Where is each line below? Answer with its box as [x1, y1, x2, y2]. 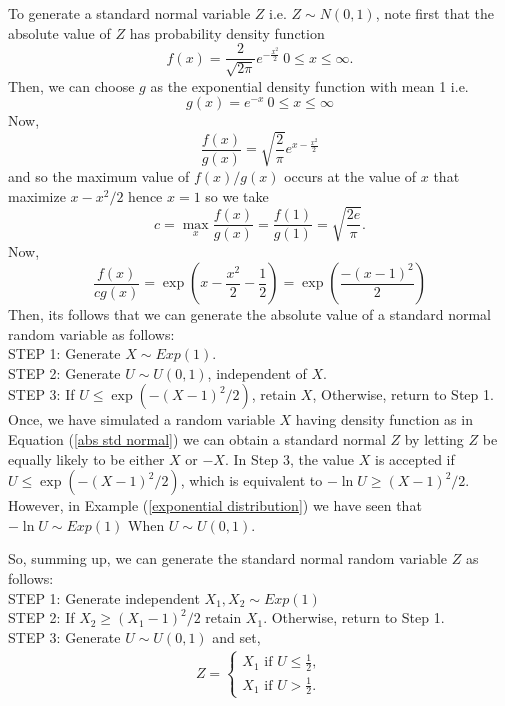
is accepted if [374, 448, 455, 469]
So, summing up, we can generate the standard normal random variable [8, 548, 448, 569]
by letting [404, 429, 464, 450]
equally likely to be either [8, 448, 165, 469]
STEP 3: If [8, 384, 75, 405]
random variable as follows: [8, 323, 175, 344]
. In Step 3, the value [224, 448, 355, 469]
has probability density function [129, 22, 325, 43]
